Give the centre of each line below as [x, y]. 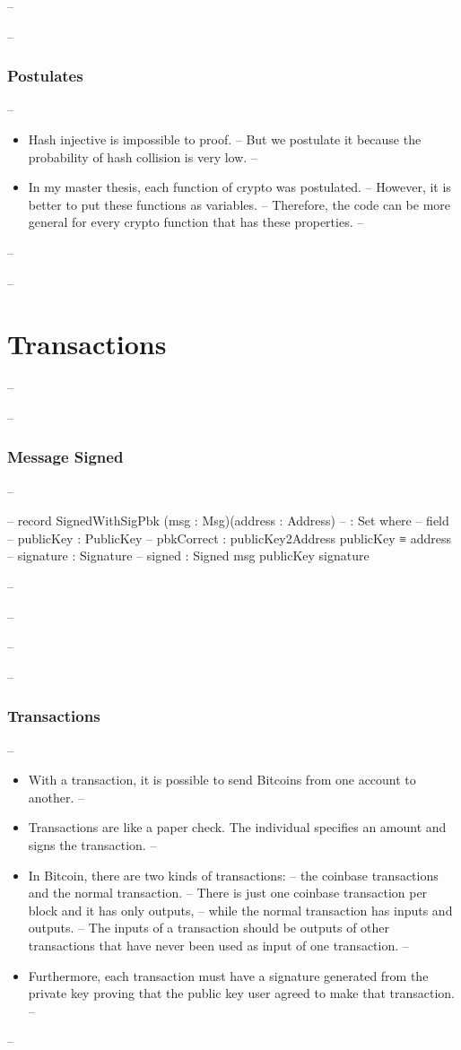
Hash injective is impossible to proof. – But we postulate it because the [225, 139]
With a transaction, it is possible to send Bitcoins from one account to [222, 780]
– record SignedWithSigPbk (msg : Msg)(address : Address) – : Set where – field [228, 521]
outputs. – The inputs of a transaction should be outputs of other [209, 928]
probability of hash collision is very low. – [143, 156]
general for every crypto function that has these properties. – [196, 222]
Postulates [45, 76]
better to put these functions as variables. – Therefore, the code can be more [239, 204]
